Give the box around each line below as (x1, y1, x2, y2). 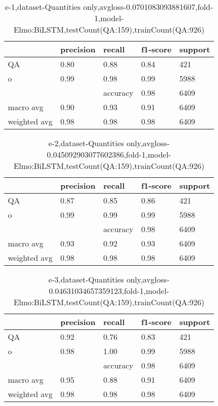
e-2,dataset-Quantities (48, 137, 124, 149)
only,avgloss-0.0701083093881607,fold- (83, 1, 213, 12)
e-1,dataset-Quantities (5, 1, 81, 12)
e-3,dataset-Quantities (48, 274, 124, 285)
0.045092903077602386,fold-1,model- (47, 149, 171, 160)
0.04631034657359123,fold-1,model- (49, 285, 169, 296)
